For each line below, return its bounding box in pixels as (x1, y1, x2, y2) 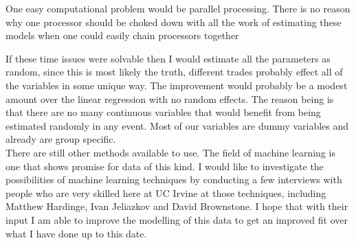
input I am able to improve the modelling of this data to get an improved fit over (5, 212, 348, 226)
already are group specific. (5, 132, 116, 146)
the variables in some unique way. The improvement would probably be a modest (5, 78, 348, 92)
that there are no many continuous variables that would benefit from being (5, 105, 321, 119)
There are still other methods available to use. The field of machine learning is (5, 145, 335, 159)
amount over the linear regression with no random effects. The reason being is (5, 91, 334, 106)
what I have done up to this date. (5, 226, 147, 240)
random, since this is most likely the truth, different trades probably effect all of (5, 65, 343, 79)
